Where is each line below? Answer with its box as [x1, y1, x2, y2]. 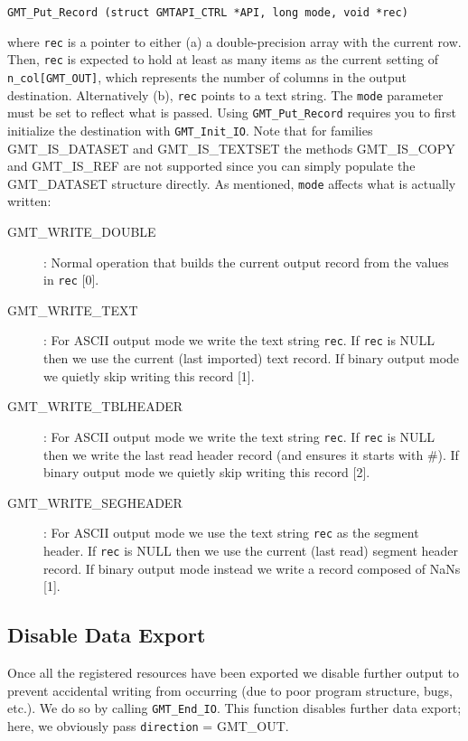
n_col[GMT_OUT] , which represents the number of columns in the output [7, 67, 407, 86]
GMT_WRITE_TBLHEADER [7, 397, 183, 416]
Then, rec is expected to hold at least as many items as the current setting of [7, 50, 438, 69]
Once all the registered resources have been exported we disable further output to [7, 663, 459, 682]
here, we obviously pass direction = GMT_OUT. [7, 716, 289, 735]
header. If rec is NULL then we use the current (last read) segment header [43, 541, 459, 559]
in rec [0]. [43, 270, 99, 289]
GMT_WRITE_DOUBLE [7, 222, 156, 241]
